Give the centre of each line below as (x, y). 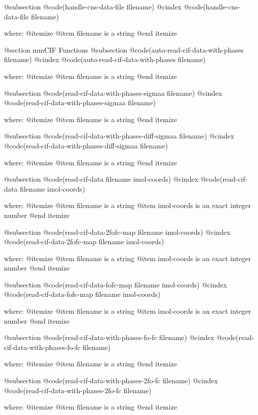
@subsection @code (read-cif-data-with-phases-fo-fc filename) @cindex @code (120, 337)
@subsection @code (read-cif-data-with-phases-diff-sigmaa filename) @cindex (119, 136)
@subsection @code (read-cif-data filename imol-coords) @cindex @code (112, 179)
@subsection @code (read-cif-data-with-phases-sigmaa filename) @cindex (113, 93)
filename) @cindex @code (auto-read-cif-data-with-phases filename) (105, 59)
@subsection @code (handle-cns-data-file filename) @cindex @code (104, 6)
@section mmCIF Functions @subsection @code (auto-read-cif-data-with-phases (124, 49)
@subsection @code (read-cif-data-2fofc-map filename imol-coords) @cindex (117, 232)
